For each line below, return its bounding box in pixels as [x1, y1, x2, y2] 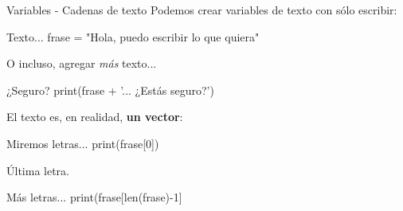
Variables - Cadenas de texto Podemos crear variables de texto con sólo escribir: [6, 2, 397, 18]
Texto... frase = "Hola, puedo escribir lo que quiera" [6, 28, 260, 45]
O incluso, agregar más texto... [6, 55, 157, 72]
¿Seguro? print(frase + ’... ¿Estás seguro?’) [6, 81, 214, 98]
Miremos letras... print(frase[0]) [6, 135, 159, 151]
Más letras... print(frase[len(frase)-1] [6, 189, 182, 205]
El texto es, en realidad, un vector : [6, 108, 183, 125]
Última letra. [6, 162, 69, 178]
